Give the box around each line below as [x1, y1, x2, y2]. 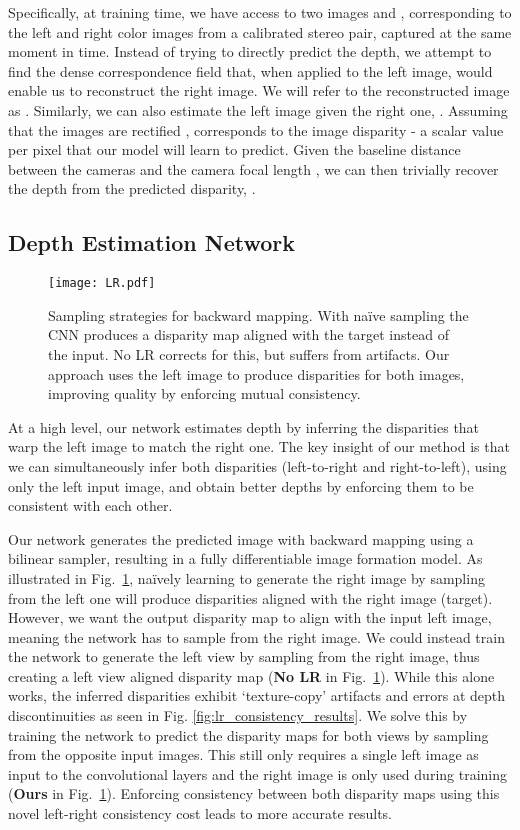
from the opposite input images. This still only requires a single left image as [8, 744, 479, 765]
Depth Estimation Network [8, 227, 296, 258]
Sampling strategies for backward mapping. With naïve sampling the [48, 304, 469, 325]
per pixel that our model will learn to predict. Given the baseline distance [8, 139, 461, 160]
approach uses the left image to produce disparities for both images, [48, 363, 465, 384]
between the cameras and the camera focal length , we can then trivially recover [8, 158, 499, 179]
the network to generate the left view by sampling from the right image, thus [8, 646, 480, 667]
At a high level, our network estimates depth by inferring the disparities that [8, 416, 480, 437]
